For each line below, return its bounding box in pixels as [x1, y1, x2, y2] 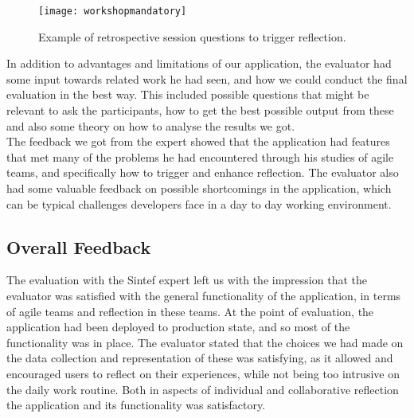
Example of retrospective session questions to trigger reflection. [38, 28, 346, 45]
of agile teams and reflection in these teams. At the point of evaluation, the [6, 303, 374, 319]
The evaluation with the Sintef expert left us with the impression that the [6, 272, 367, 288]
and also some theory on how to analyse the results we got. [6, 117, 295, 134]
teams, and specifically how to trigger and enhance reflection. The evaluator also [6, 164, 399, 181]
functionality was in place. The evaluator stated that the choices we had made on [6, 334, 404, 350]
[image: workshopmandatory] [38, 6, 187, 17]
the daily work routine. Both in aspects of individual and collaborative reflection [6, 381, 399, 397]
